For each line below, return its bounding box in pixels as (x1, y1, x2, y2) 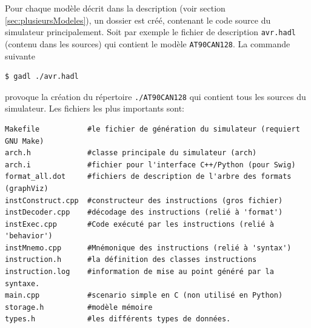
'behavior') (5, 232, 53, 241)
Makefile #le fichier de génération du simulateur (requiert (5, 124, 300, 133)
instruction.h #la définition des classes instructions (5, 255, 257, 264)
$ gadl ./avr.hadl (5, 72, 79, 81)
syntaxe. (5, 279, 40, 288)
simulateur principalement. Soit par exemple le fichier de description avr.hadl (5, 25, 296, 38)
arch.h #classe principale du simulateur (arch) (5, 149, 257, 158)
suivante (5, 49, 35, 62)
